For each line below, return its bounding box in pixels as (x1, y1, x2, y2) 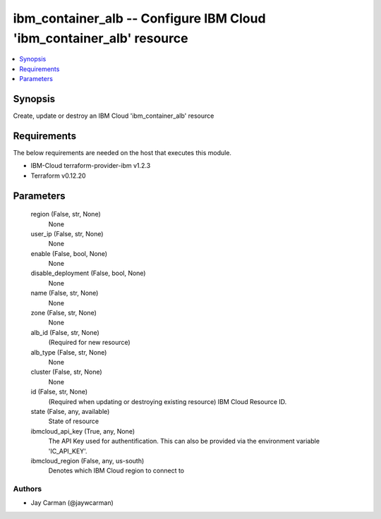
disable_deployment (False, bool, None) (30, 269, 146, 278)
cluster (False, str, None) (30, 367, 102, 377)
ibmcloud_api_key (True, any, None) (30, 427, 135, 435)
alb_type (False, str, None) (30, 348, 107, 356)
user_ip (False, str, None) (30, 229, 104, 238)
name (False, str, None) (30, 289, 99, 298)
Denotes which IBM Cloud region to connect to (48, 466, 185, 475)
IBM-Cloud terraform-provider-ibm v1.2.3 (30, 161, 151, 170)
